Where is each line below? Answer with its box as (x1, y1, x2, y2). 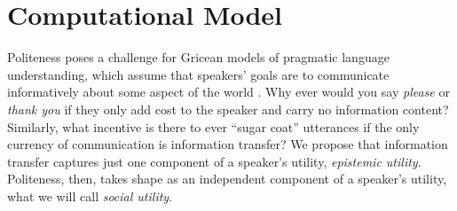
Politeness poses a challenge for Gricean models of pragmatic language (7, 48, 390, 66)
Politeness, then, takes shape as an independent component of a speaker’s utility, (7, 169, 447, 188)
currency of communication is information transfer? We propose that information (7, 135, 448, 153)
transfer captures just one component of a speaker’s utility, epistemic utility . (7, 152, 422, 170)
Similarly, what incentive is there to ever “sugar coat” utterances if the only (7, 117, 420, 136)
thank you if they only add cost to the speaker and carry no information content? (7, 99, 449, 118)
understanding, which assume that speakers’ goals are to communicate (7, 65, 390, 83)
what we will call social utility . (7, 186, 173, 205)
